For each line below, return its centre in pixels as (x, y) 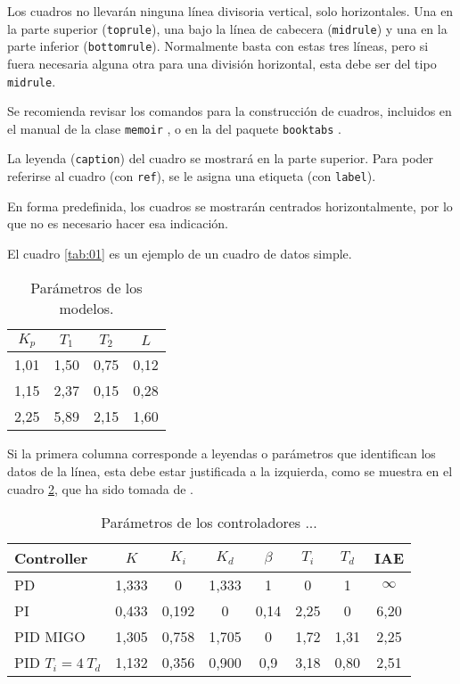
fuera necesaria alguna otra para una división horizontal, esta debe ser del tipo (222, 63)
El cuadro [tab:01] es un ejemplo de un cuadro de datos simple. (180, 253)
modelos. (86, 308)
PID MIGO (50, 637)
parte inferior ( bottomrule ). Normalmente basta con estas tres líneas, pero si (218, 46)
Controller (51, 558)
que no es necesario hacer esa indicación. (118, 223)
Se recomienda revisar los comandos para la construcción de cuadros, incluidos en (230, 111)
